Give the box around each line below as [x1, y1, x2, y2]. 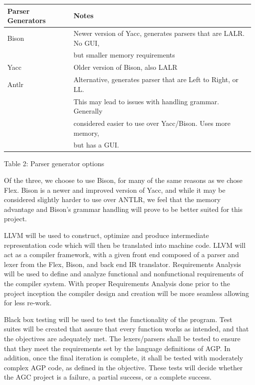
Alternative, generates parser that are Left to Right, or [73, 74, 239, 85]
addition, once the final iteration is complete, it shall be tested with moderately [4, 353, 243, 363]
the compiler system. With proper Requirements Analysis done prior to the [4, 278, 230, 288]
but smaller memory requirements [73, 50, 175, 60]
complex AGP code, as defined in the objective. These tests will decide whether [4, 362, 243, 372]
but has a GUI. [73, 140, 119, 150]
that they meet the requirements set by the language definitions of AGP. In [4, 343, 230, 353]
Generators [7, 15, 46, 26]
